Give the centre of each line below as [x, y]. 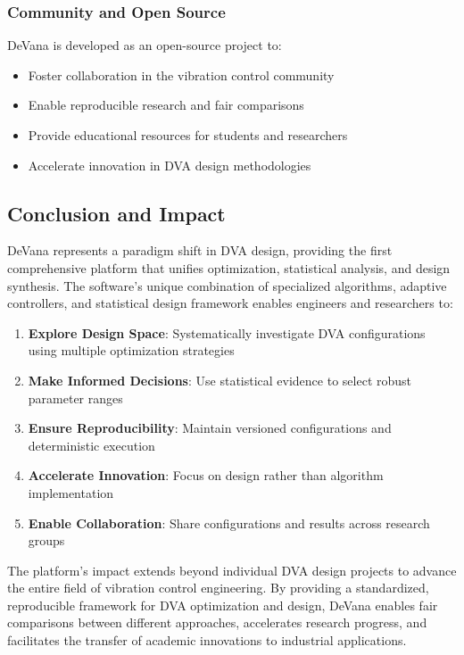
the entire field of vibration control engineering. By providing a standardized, [218, 588]
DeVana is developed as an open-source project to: [145, 45]
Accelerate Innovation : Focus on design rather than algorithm [206, 475]
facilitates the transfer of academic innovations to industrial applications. [207, 640]
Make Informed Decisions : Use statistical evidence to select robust [220, 380]
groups [46, 540]
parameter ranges [75, 398]
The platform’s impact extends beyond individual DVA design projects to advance [232, 570]
